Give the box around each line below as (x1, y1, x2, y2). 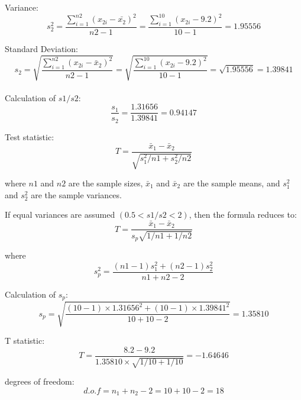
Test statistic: (5, 130, 54, 143)
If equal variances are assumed (5, 208, 115, 221)
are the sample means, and (183, 177, 280, 189)
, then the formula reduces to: (189, 208, 297, 221)
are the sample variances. (31, 188, 122, 201)
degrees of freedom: (5, 375, 75, 388)
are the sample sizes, (68, 177, 143, 189)
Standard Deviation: (5, 42, 78, 54)
